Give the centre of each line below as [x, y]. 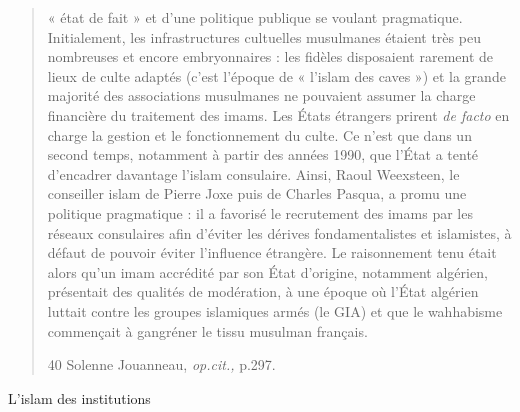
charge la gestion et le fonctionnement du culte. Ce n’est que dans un [259, 134]
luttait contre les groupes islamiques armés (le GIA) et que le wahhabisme [275, 310]
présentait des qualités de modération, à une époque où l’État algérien [263, 291]
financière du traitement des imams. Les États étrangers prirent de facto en [278, 114]
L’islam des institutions [79, 397]
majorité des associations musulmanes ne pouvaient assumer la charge [261, 95]
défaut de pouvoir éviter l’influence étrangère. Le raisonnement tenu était [272, 252]
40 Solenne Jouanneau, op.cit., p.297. [161, 364]
